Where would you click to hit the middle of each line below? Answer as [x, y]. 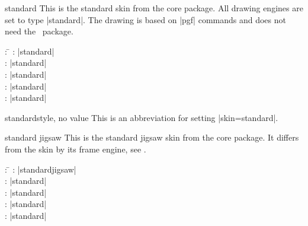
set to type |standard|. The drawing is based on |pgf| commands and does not [145, 19]
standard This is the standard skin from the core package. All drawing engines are [154, 8]
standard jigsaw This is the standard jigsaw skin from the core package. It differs [152, 137]
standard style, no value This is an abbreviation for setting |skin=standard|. [142, 117]
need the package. [39, 31]
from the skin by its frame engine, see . [76, 149]
